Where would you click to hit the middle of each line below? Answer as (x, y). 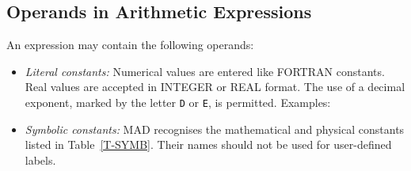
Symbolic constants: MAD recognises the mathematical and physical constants (215, 129)
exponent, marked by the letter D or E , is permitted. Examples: (178, 102)
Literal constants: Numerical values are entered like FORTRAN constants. (205, 71)
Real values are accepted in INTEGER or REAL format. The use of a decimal (215, 87)
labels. (40, 160)
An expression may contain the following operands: (130, 45)
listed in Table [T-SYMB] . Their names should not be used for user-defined (208, 144)
